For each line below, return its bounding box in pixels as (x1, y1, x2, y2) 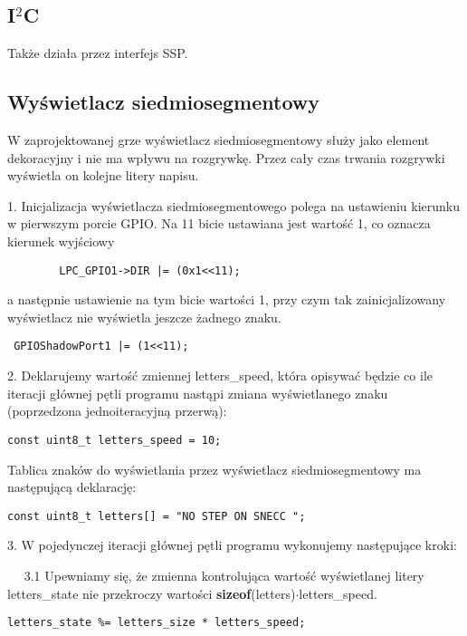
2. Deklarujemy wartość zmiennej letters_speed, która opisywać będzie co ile (7, 366, 433, 385)
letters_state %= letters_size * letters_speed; (7, 616, 306, 630)
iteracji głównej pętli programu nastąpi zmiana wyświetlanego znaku (7, 383, 388, 402)
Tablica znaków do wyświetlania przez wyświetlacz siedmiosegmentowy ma (7, 459, 422, 478)
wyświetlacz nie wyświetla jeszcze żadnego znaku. (7, 307, 281, 326)
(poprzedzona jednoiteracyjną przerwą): (7, 401, 227, 420)
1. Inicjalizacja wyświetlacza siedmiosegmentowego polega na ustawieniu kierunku (7, 196, 461, 215)
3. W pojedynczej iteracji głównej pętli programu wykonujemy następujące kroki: (7, 535, 457, 554)
